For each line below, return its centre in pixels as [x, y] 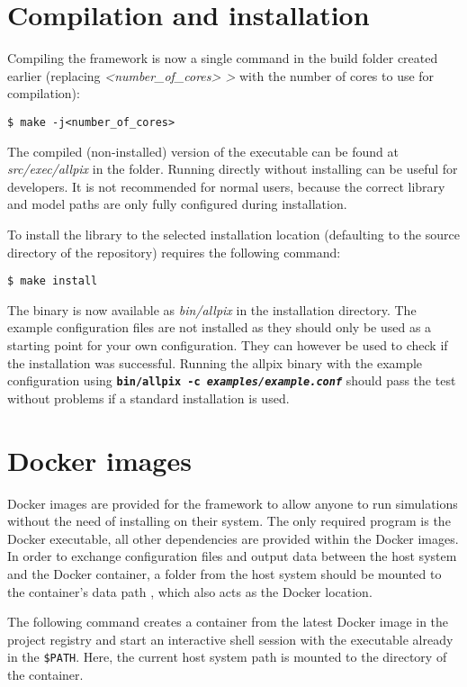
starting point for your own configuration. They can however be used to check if [228, 344]
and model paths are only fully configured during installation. [177, 204]
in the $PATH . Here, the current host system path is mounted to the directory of [227, 657]
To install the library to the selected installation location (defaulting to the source [233, 234]
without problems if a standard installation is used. [148, 398]
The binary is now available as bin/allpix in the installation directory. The [212, 309]
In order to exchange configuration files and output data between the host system [232, 556]
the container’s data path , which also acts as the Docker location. [190, 591]
